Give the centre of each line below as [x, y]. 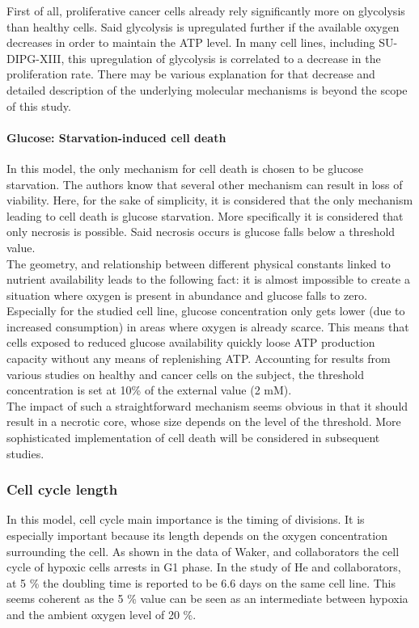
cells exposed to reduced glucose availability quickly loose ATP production [191, 342]
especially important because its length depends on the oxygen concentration [197, 535]
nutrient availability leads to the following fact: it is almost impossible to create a [208, 279]
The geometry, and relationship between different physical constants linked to [199, 263]
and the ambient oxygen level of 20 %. [102, 615]
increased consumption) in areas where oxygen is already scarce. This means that [208, 326]
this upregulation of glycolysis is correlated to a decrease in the [224, 58]
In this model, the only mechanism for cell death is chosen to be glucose [185, 168]
